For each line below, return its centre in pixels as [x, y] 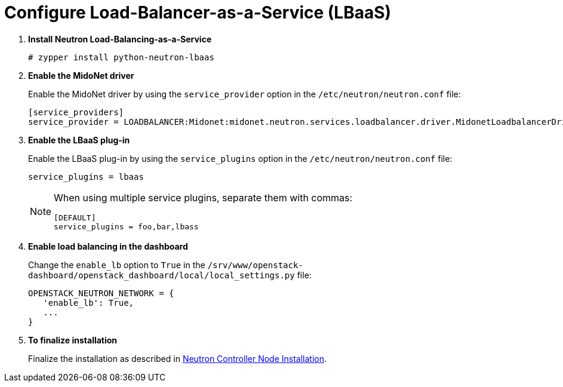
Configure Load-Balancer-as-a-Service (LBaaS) [198, 13]
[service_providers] [76, 112]
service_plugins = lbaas [86, 176]
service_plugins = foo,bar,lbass [126, 226]
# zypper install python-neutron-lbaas [121, 57]
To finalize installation [73, 340]
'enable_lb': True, [89, 302]
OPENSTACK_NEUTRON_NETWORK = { [101, 293]
